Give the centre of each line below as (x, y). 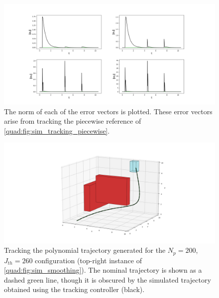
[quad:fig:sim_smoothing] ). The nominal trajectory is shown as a (103, 270)
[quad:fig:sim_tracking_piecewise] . (57, 130)
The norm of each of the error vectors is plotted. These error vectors (108, 111)
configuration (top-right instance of (88, 260)
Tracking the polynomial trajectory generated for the (85, 250)
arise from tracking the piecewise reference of (73, 121)
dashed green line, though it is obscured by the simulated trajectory (108, 279)
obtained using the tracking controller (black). (74, 289)
